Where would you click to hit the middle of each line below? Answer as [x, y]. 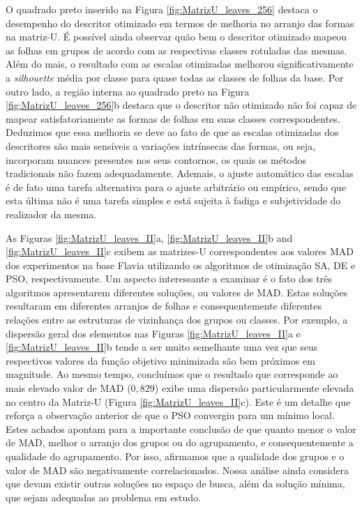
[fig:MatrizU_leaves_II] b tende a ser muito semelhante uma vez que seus [162, 347]
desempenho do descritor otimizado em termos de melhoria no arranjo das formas [180, 23]
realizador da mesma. [51, 214]
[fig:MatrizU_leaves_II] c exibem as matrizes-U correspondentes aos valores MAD [180, 251]
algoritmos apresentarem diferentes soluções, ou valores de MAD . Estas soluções [177, 292]
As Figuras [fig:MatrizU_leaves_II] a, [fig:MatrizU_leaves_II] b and [149, 237]
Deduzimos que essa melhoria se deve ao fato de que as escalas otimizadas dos [172, 132]
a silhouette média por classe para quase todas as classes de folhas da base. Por [175, 77]
